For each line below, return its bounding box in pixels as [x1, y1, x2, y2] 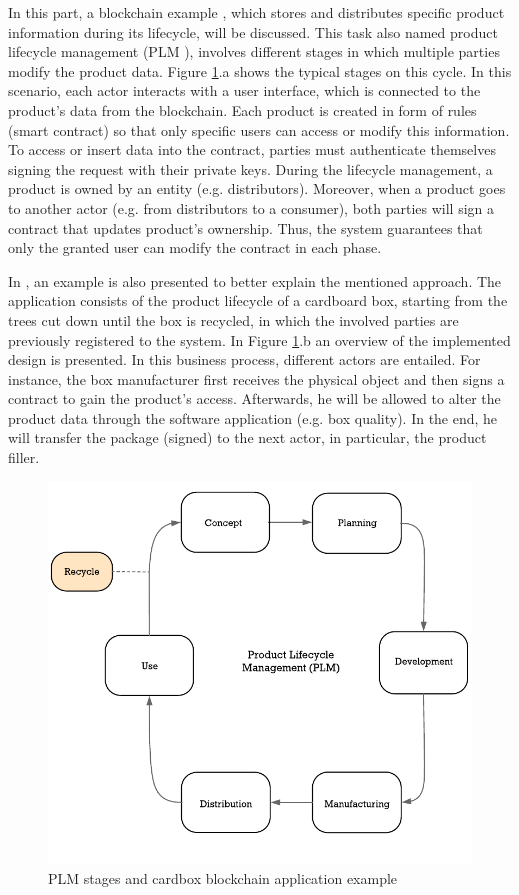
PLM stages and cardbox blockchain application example [48, 868, 398, 889]
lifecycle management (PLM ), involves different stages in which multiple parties [8, 41, 500, 62]
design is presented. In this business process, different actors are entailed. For [8, 349, 481, 370]
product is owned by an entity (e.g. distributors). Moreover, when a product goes [8, 178, 506, 199]
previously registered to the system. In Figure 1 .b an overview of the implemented [8, 329, 511, 350]
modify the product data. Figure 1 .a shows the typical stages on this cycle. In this [8, 60, 512, 81]
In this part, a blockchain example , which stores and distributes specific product [8, 2, 505, 22]
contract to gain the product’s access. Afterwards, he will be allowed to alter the [8, 388, 501, 409]
